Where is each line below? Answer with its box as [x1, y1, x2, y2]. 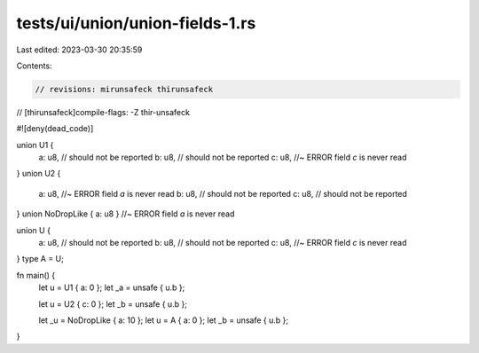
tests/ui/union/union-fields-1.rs [16, 13, 256, 33]
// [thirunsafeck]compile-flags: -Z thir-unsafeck [16, 106, 191, 117]
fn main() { [16, 270, 56, 280]
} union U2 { [16, 169, 61, 179]
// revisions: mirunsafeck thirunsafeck [35, 84, 213, 94]
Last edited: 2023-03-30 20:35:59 [16, 44, 143, 55]
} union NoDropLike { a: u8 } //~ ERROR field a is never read [16, 208, 235, 219]
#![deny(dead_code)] [16, 123, 94, 134]
